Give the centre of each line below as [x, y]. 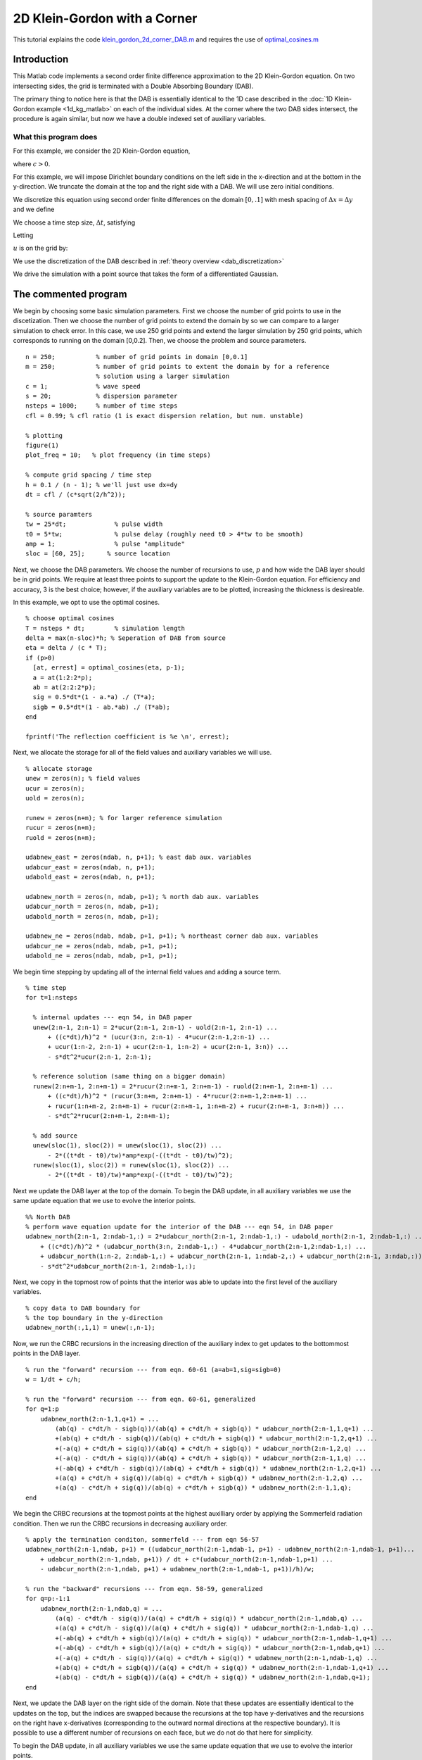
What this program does [55, 137]
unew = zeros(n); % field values [83, 779]
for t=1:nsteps [52, 998]
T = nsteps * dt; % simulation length [105, 628]
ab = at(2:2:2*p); [64, 687]
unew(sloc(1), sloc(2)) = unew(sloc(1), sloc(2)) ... [127, 1145]
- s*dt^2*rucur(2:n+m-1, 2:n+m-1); [109, 1116]
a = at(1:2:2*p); [63, 677]
